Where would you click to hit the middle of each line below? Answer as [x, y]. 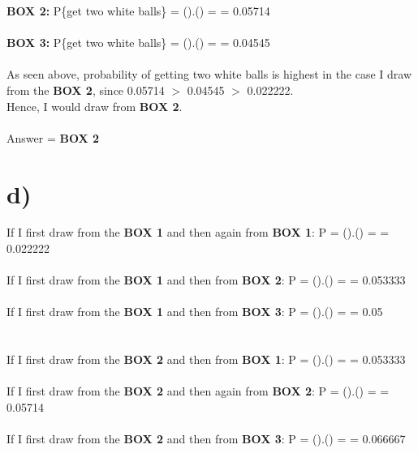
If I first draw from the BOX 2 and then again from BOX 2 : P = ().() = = [198, 391]
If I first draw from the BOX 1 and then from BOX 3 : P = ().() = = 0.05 [195, 312]
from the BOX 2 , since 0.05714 [86, 90]
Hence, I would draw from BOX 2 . [95, 106]
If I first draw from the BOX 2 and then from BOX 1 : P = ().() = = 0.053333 [206, 359]
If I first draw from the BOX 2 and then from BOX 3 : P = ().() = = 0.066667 [206, 439]
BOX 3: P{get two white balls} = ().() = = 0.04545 [138, 43]
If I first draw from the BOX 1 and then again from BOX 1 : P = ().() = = [198, 232]
